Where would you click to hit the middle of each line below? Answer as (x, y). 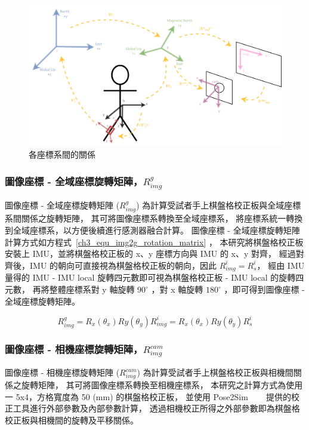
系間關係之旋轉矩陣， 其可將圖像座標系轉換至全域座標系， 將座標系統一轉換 (154, 218)
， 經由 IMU (281, 265)
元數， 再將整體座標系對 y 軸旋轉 (70, 289)
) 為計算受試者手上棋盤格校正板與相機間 (215, 372)
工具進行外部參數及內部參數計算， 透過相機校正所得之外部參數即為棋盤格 (156, 408)
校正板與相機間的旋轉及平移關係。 (72, 420)
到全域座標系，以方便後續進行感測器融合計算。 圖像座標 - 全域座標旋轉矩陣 (152, 230)
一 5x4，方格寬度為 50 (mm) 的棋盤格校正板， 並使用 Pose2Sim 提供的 (148, 396)
